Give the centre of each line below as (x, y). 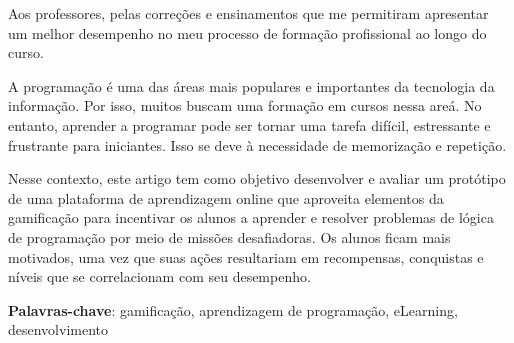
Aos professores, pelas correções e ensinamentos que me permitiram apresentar (248, 13)
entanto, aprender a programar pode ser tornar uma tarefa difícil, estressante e (249, 124)
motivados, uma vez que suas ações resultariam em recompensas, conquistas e (246, 256)
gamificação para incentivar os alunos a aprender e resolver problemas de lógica (251, 217)
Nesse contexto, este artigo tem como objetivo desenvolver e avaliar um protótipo (257, 178)
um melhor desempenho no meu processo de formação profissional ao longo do (247, 32)
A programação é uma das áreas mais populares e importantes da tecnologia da (251, 85)
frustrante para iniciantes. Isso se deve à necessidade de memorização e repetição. (257, 144)
